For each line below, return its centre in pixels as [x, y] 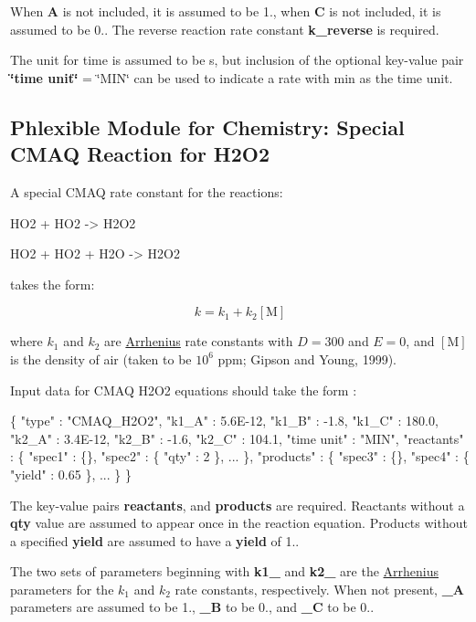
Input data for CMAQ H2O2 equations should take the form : [184, 390]
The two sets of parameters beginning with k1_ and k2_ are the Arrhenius [225, 571]
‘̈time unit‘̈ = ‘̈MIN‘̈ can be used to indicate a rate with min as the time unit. [232, 77]
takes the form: [53, 284]
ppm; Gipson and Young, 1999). [307, 358]
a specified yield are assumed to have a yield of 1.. [155, 540]
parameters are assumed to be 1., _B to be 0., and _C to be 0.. [192, 607]
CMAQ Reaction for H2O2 [140, 154]
